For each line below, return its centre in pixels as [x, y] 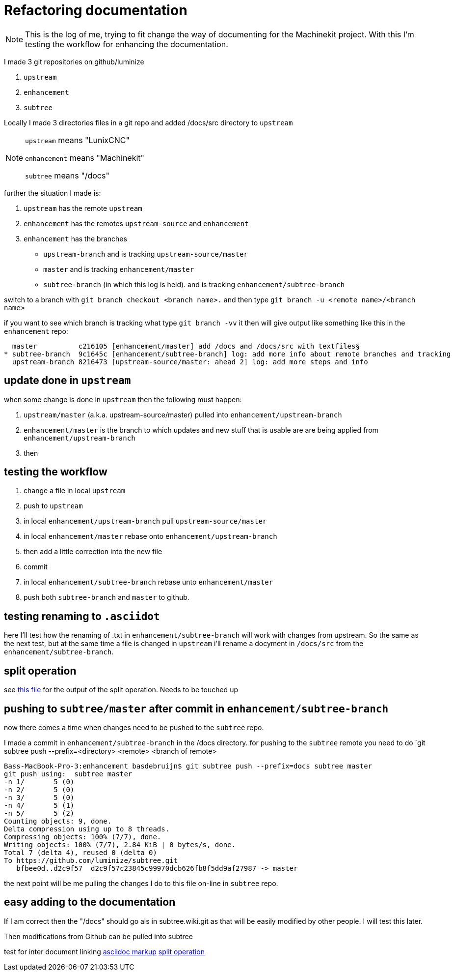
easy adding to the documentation [90, 902]
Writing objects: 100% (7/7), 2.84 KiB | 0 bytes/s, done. [120, 844]
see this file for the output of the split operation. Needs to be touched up [121, 690]
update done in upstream [67, 381]
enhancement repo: [36, 331]
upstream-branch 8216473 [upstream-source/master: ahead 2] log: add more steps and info [190, 362]
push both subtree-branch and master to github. [107, 597]
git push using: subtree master [68, 774]
